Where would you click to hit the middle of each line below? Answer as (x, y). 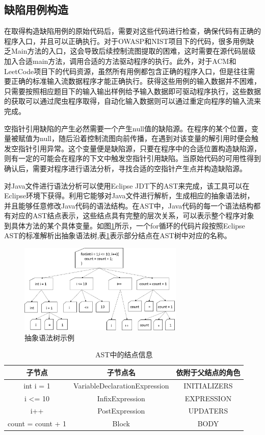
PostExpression (121, 411)
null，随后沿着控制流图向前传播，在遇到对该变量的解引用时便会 (145, 138)
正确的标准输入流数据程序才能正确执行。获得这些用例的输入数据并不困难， (136, 81)
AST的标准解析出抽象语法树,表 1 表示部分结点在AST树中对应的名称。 (118, 235)
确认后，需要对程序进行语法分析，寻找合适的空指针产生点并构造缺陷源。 (125, 168)
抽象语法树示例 (49, 337)
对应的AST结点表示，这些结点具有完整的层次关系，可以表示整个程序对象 (132, 215)
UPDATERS (208, 411)
